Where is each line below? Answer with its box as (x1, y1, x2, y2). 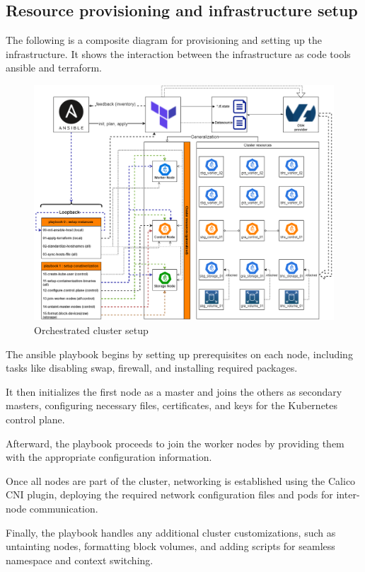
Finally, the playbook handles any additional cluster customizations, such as (6, 525, 336, 539)
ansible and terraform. (6, 60, 102, 75)
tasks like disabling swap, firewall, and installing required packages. (6, 360, 298, 375)
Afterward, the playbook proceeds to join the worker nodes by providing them (6, 435, 344, 450)
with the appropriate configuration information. (6, 450, 212, 464)
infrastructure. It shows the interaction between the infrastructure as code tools (6, 46, 351, 61)
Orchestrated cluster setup (34, 323, 149, 338)
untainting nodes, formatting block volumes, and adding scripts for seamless (6, 539, 335, 554)
